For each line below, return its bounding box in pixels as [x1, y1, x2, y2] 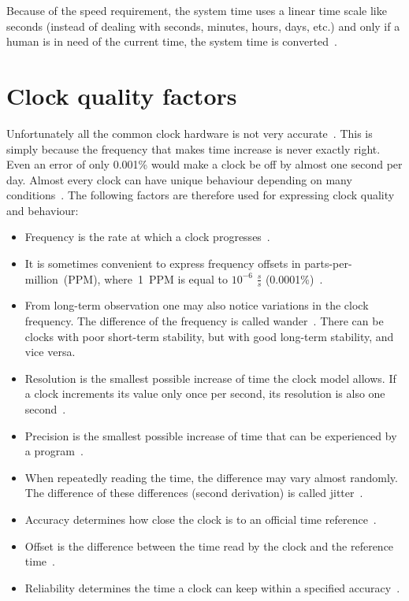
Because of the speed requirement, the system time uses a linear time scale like [6, 2, 387, 18]
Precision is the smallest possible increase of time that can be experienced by [24, 427, 397, 443]
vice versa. [24, 343, 76, 360]
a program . [24, 443, 84, 459]
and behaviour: [6, 202, 79, 218]
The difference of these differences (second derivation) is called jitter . [24, 484, 363, 501]
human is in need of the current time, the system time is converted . [6, 33, 337, 50]
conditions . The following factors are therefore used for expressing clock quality [6, 187, 395, 203]
